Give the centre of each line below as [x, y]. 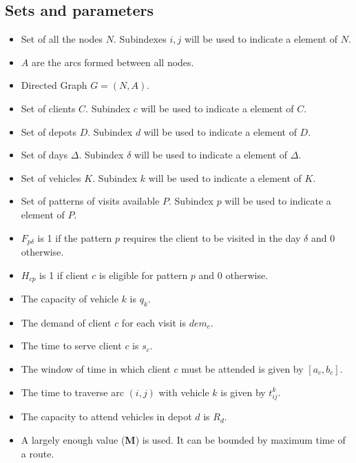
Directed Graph [54, 85]
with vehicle [184, 392]
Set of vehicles [51, 177]
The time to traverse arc [72, 392]
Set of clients [48, 108]
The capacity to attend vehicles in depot [106, 416]
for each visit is [154, 322]
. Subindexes [140, 39]
